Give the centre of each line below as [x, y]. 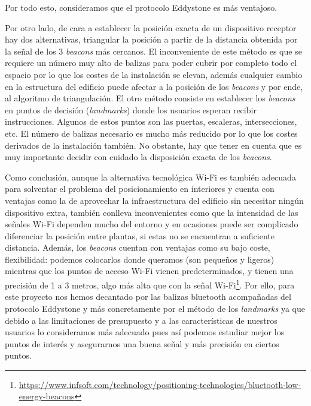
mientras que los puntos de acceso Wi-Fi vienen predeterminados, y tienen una [149, 271]
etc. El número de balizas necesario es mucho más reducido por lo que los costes [151, 133]
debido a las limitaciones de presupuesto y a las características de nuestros [141, 320]
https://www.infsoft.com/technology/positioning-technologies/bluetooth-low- [160, 384]
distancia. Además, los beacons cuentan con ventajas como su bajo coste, [138, 247]
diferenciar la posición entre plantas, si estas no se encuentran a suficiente [140, 235]
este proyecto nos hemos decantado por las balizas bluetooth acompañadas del [148, 297]
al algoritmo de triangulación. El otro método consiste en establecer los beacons [150, 98]
